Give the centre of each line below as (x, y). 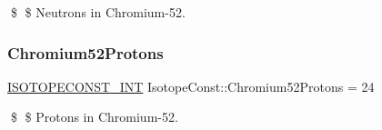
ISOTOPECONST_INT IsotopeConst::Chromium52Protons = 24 (191, 86)
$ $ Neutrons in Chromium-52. (98, 12)
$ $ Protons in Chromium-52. (94, 117)
